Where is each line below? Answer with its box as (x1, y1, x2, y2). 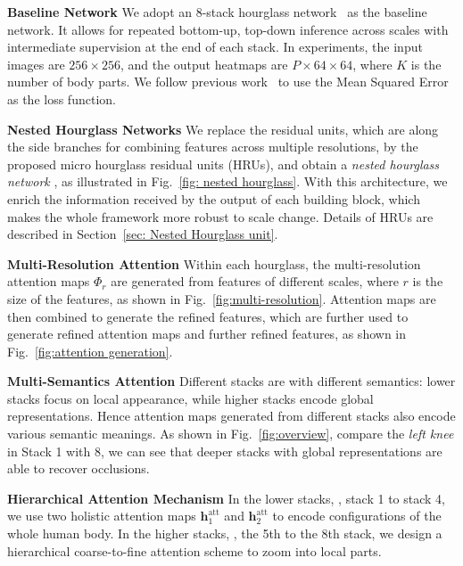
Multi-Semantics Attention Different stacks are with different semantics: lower (7, 372, 456, 390)
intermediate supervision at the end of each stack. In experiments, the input (7, 37, 423, 56)
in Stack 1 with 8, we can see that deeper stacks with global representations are (7, 441, 442, 460)
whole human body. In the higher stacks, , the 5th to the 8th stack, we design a (7, 524, 442, 543)
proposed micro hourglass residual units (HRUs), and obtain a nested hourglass (7, 154, 440, 173)
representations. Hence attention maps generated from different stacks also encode (7, 406, 456, 425)
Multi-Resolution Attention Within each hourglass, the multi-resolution (7, 254, 421, 273)
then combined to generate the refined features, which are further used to (7, 307, 409, 325)
